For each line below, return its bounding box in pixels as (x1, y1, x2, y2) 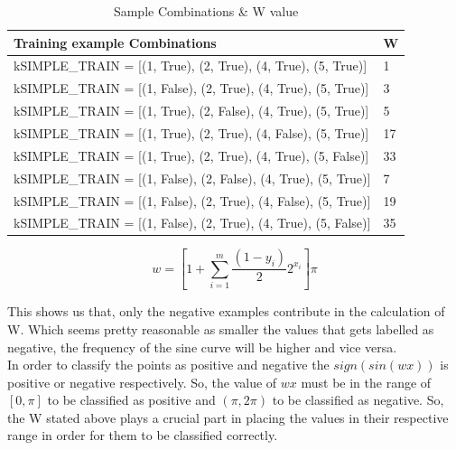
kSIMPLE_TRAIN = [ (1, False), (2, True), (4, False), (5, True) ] (14, 191, 371, 210)
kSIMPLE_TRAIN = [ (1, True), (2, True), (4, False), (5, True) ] (14, 123, 369, 142)
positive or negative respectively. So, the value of (7, 372, 277, 391)
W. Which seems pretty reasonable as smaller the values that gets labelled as (7, 319, 434, 338)
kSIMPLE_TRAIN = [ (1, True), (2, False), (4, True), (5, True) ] (14, 101, 369, 120)
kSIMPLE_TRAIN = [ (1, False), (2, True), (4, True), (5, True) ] (14, 79, 369, 98)
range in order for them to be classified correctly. (7, 426, 278, 445)
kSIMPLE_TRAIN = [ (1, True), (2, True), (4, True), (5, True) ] (14, 56, 368, 75)
